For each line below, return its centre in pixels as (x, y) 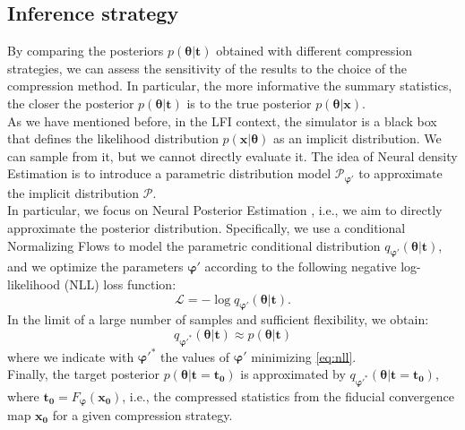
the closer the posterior (71, 103)
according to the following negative (301, 267)
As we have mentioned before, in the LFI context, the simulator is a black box (222, 120)
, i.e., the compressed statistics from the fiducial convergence (288, 396)
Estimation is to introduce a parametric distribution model (169, 173)
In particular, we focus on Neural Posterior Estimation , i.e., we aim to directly (225, 210)
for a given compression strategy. (142, 415)
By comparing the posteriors (86, 51)
